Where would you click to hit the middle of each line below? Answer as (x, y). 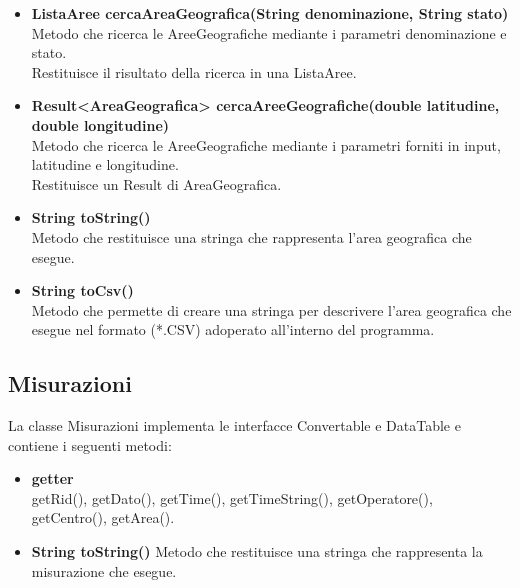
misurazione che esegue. (104, 570)
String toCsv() (82, 290)
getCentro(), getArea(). (103, 517)
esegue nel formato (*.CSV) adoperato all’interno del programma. (233, 329)
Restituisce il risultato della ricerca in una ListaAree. (194, 71)
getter (52, 478)
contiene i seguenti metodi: (90, 444)
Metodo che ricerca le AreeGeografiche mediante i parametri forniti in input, (266, 144)
